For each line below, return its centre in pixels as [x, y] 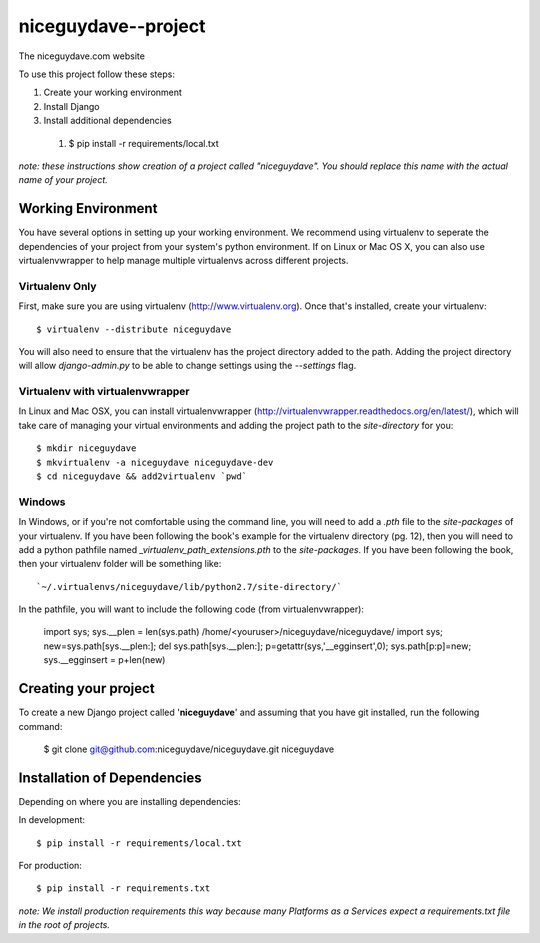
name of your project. [63, 180]
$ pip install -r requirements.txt [123, 888]
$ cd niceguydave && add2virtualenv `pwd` [142, 476]
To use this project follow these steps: [96, 74]
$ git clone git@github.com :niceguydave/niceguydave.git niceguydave [189, 749]
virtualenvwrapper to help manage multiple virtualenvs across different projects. [183, 260]
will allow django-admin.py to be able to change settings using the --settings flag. [187, 366]
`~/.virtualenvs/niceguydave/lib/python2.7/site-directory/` [189, 586]
